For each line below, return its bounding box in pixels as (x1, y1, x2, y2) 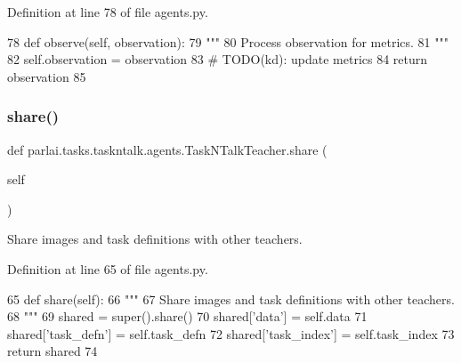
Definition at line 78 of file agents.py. (7, 3, 208, 20)
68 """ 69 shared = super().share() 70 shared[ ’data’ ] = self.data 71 (7, 307, 368, 326)
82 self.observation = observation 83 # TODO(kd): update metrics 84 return (7, 50, 428, 69)
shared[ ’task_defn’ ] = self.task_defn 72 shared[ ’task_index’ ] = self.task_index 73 (7, 324, 455, 343)
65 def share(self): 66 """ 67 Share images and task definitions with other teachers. (7, 289, 455, 308)
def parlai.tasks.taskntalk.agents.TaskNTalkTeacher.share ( (7, 140, 328, 158)
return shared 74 (7, 342, 98, 360)
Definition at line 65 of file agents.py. (7, 259, 208, 278)
